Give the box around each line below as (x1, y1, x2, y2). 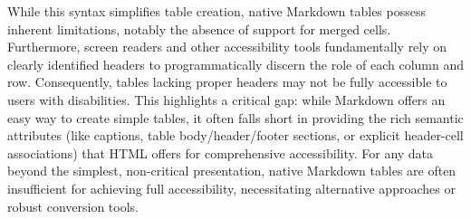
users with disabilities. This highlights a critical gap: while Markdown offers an (7, 90, 446, 109)
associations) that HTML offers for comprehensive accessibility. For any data (7, 143, 434, 162)
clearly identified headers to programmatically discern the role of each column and (7, 54, 464, 73)
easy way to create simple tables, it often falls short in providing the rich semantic (7, 108, 464, 127)
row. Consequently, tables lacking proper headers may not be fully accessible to (7, 72, 447, 91)
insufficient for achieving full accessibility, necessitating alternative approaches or (7, 178, 456, 197)
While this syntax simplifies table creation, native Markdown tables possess (7, 2, 426, 20)
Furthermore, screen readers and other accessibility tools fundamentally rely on (7, 37, 447, 56)
